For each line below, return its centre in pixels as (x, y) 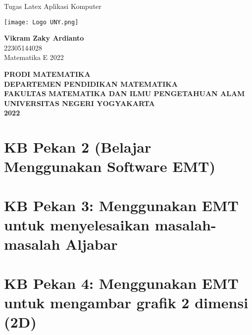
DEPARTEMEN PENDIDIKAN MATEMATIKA (91, 84)
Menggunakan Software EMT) (110, 166)
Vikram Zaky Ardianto (44, 38)
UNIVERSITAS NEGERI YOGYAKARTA (79, 103)
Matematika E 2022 (34, 57)
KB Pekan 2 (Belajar (78, 147)
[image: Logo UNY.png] (41, 22)
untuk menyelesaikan (77, 224)
